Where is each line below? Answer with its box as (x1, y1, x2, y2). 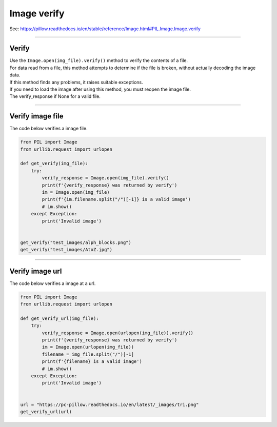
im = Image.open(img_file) (42, 190, 110, 195)
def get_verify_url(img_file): (20, 315, 100, 321)
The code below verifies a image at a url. (9, 280, 96, 287)
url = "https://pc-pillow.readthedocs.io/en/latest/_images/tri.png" (20, 401, 199, 408)
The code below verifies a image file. (9, 126, 88, 132)
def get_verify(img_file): (20, 160, 88, 167)
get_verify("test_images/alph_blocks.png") (20, 239, 132, 246)
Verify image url (9, 267, 62, 275)
